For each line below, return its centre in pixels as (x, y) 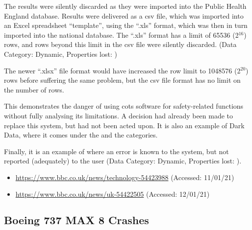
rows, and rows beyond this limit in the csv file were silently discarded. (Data (120, 44)
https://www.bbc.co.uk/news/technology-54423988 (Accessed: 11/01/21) (125, 177)
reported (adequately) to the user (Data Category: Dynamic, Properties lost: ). (123, 161)
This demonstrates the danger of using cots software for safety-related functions (124, 106)
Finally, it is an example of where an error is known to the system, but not (116, 151)
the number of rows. (34, 89)
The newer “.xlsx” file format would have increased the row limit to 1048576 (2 (122, 70)
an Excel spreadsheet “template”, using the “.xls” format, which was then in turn (126, 25)
